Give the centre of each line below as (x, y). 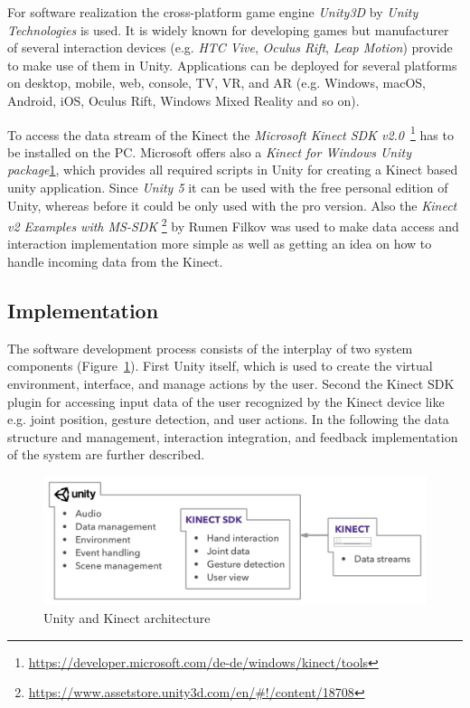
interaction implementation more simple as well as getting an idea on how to (220, 244)
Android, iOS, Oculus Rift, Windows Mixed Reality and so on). (183, 100)
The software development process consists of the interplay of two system (210, 348)
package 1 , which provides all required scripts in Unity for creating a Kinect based (233, 170)
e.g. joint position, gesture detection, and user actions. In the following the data (228, 419)
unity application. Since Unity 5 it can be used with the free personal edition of (228, 187)
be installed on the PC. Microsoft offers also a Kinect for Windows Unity (209, 151)
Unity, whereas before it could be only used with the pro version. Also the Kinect (232, 205)
